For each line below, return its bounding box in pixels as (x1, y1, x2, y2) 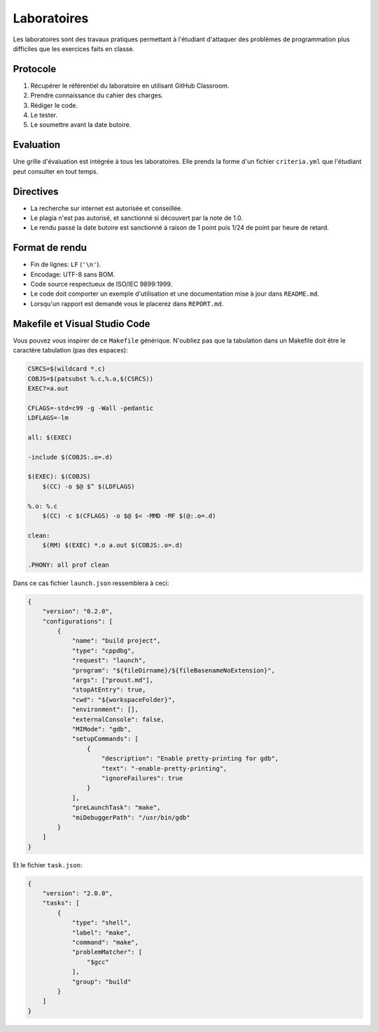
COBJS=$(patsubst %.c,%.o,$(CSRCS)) (27, 375, 154, 383)
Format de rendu (13, 242, 87, 254)
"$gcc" (86, 958, 110, 966)
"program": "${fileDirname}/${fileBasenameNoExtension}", (71, 666, 276, 674)
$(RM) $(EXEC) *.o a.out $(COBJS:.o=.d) (42, 542, 183, 549)
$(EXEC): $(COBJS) (27, 473, 91, 481)
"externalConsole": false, (71, 715, 164, 723)
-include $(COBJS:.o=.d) (27, 453, 113, 461)
